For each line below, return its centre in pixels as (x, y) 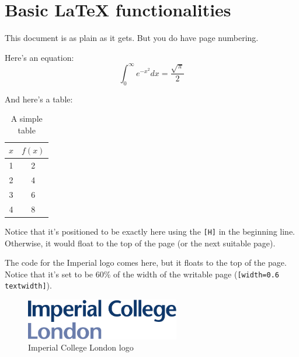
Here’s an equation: (39, 57)
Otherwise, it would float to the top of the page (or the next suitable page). (140, 243)
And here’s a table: (39, 99)
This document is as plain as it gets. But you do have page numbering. (132, 38)
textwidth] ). (28, 285)
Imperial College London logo (81, 347)
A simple (27, 119)
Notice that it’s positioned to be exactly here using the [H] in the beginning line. (150, 231)
